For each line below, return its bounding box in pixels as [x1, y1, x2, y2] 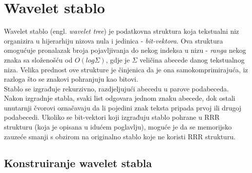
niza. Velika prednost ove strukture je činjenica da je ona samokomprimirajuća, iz [4, 64, 248, 74]
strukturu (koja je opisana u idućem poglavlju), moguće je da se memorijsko [4, 122, 232, 132]
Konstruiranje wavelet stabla [4, 155, 152, 170]
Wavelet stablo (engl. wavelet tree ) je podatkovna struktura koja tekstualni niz [4, 26, 239, 36]
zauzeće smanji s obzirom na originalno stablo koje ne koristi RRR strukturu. [4, 131, 236, 141]
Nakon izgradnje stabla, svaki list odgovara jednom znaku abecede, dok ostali [4, 93, 235, 103]
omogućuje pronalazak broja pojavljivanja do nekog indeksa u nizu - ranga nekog [4, 45, 246, 55]
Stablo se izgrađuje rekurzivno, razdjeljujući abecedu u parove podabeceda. [4, 83, 229, 93]
